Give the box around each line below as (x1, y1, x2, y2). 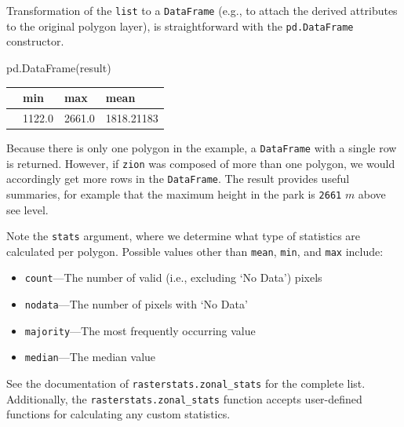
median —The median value (24, 349, 156, 365)
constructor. (6, 33, 64, 49)
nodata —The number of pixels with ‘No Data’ (24, 296, 248, 312)
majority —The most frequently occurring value (24, 322, 256, 338)
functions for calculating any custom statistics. (6, 406, 231, 422)
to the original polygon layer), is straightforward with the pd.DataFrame (6, 17, 354, 34)
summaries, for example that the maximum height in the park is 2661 (6, 185, 342, 202)
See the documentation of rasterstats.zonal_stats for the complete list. (6, 375, 366, 392)
